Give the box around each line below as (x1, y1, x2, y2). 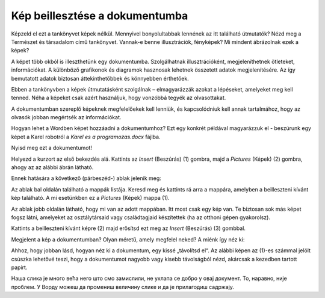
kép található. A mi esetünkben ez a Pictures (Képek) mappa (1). (11, 194, 170, 202)
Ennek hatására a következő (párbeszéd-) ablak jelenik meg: (11, 175, 162, 182)
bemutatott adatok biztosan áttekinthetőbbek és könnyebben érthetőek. (11, 75, 189, 82)
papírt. (11, 264, 28, 271)
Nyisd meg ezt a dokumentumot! (11, 144, 93, 152)
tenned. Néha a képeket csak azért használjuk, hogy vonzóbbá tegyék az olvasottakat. (11, 94, 226, 102)
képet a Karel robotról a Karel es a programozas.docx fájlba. (11, 133, 161, 140)
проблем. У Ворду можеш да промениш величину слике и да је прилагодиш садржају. (11, 283, 235, 290)
